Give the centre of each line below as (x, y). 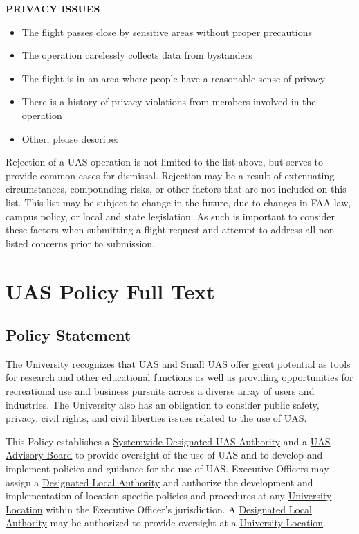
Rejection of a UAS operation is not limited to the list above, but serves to (165, 162)
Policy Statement (68, 335)
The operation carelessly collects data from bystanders (137, 55)
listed (17, 243)
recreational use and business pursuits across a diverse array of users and (160, 391)
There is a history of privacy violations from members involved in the (169, 101)
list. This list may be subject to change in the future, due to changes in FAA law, (178, 202)
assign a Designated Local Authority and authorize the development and (159, 482)
